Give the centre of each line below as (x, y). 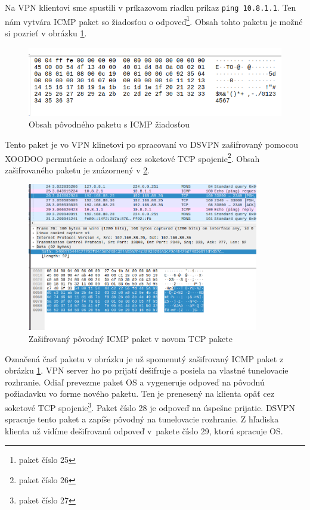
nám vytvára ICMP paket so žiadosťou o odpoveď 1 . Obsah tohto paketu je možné (154, 20)
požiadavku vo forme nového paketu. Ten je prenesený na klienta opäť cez (140, 394)
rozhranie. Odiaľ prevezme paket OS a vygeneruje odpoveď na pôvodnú (135, 382)
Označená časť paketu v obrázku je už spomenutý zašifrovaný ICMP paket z (144, 358)
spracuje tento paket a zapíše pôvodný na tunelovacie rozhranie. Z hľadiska (142, 419)
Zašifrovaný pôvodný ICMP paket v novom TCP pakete (131, 339)
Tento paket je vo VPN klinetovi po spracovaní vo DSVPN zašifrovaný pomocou (151, 144)
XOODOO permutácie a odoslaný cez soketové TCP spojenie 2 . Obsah (132, 157)
